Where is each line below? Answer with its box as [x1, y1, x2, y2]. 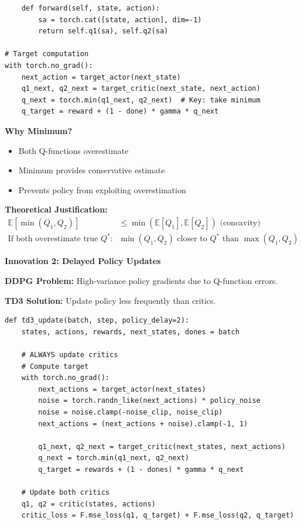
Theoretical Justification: [5, 203, 108, 215]
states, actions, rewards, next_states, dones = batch [21, 327, 240, 336]
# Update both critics [21, 488, 110, 497]
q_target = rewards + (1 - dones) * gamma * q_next [38, 465, 244, 474]
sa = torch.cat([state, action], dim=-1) [38, 15, 202, 24]
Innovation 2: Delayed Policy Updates [5, 255, 161, 267]
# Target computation [5, 50, 89, 59]
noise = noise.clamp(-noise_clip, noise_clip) [38, 408, 223, 416]
